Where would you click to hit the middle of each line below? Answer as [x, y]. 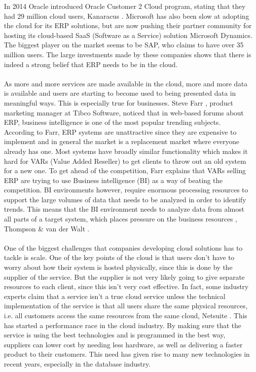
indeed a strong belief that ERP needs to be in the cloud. [91, 64]
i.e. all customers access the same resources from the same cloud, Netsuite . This [126, 315]
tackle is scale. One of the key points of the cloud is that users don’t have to [119, 257]
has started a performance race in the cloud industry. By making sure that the [123, 325]
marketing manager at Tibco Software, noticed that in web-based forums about [124, 112]
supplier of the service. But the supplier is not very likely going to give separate [125, 277]
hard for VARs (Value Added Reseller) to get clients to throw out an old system [125, 161]
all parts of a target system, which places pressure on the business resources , [121, 219]
